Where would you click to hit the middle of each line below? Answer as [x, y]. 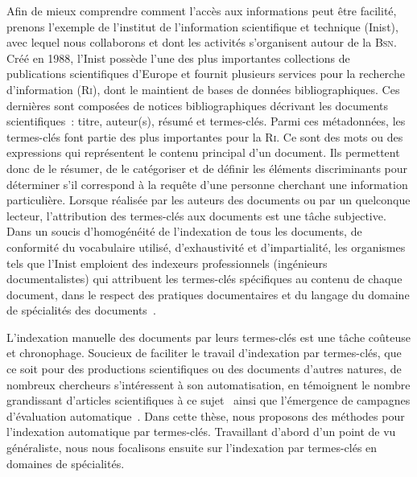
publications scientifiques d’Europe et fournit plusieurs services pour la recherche [206, 74]
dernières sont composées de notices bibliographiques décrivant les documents [198, 105]
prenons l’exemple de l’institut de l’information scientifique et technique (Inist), [202, 26]
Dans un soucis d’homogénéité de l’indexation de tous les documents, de [184, 231]
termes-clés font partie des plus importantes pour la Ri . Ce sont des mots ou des [205, 136]
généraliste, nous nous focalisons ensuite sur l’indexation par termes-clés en [192, 448]
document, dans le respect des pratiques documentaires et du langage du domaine [208, 294]
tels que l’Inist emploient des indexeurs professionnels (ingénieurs [167, 263]
